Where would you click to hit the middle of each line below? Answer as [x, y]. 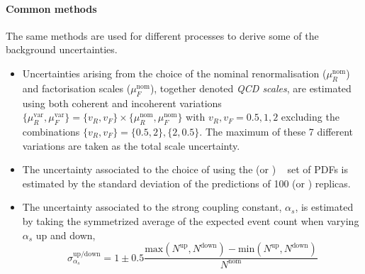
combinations [51, 131]
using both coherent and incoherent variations [122, 103]
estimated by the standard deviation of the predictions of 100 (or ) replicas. [186, 183]
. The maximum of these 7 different [276, 131]
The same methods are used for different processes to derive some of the [162, 35]
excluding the [310, 117]
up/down [87, 254]
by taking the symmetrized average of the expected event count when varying [191, 220]
